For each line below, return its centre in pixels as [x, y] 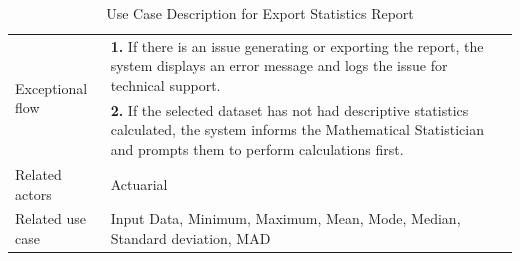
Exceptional [51, 87]
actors [33, 193]
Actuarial [139, 183]
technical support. [165, 85]
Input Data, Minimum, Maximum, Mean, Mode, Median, [285, 218]
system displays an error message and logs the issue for [279, 65]
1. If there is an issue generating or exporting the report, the [297, 45]
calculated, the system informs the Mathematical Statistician [297, 129]
